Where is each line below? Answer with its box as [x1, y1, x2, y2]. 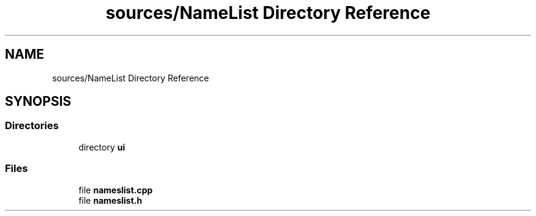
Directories [5, 119, 59, 132]
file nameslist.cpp [78, 184, 153, 195]
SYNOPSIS [5, 94, 72, 110]
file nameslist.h [78, 195, 143, 206]
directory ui [78, 141, 125, 152]
